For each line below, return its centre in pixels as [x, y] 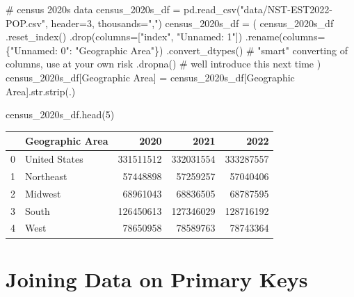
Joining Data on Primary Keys [157, 279]
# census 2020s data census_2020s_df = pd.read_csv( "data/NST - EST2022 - [169, 9]
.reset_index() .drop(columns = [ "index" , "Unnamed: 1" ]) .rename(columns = [166, 37]
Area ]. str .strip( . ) [41, 91]
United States [54, 159]
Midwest [43, 193]
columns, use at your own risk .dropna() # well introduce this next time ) [163, 64]
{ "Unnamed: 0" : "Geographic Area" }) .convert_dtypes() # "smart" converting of [177, 50]
